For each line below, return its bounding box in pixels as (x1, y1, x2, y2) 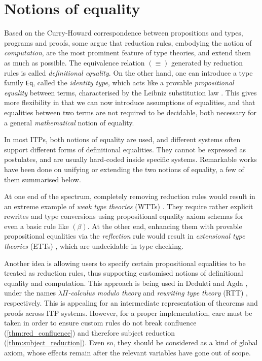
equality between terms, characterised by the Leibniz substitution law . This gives (4, 87, 257, 97)
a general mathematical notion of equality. (4, 117, 134, 127)
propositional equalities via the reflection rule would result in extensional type (4, 231, 245, 241)
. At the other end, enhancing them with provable (87, 220, 242, 231)
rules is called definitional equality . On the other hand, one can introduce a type (4, 67, 253, 78)
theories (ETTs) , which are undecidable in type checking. (4, 241, 183, 251)
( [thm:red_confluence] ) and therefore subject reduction (4, 327, 175, 338)
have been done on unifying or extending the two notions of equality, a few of (4, 163, 244, 174)
